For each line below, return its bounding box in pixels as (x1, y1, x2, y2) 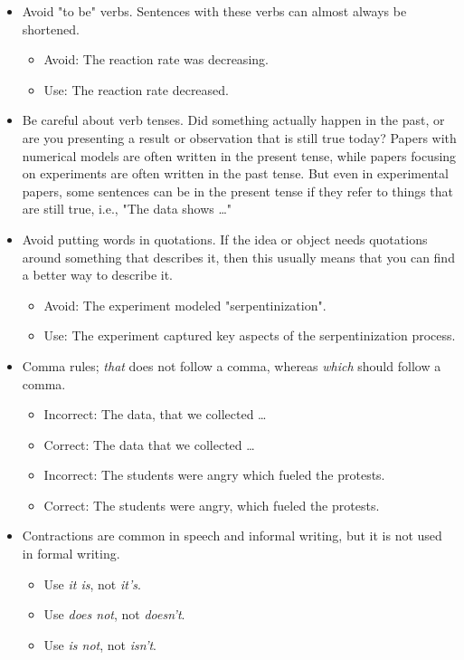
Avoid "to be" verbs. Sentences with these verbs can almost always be (22, 2, 407, 20)
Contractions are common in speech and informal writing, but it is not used (22, 526, 442, 545)
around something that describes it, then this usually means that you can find (22, 247, 455, 266)
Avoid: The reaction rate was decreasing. (43, 50, 269, 69)
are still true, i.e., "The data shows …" (22, 199, 232, 218)
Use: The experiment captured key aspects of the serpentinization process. (43, 326, 456, 345)
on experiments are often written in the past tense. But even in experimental (22, 164, 449, 183)
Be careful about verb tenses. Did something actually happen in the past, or (22, 110, 445, 129)
